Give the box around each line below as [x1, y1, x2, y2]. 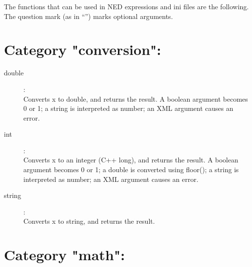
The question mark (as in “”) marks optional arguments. [4, 11, 173, 21]
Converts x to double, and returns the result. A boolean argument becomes [23, 93, 248, 104]
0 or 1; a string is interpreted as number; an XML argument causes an [23, 103, 233, 113]
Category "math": [4, 245, 125, 265]
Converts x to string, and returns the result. [23, 216, 155, 226]
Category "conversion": [4, 39, 161, 59]
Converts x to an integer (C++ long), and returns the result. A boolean [23, 155, 238, 165]
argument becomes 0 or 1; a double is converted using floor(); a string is [23, 164, 239, 175]
